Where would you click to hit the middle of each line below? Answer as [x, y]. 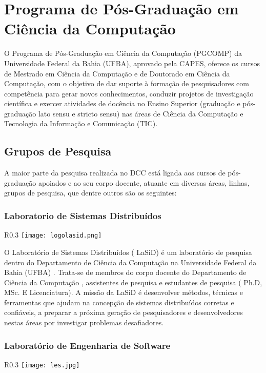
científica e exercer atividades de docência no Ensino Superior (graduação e [122, 103]
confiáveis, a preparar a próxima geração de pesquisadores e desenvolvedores [124, 312]
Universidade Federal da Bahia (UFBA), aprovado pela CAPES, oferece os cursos [132, 63]
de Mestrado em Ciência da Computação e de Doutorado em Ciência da [117, 73]
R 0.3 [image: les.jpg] [42, 364]
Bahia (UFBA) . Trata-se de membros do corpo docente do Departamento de [125, 272]
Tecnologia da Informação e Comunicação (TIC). [81, 123]
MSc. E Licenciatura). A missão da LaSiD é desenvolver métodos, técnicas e [124, 292]
